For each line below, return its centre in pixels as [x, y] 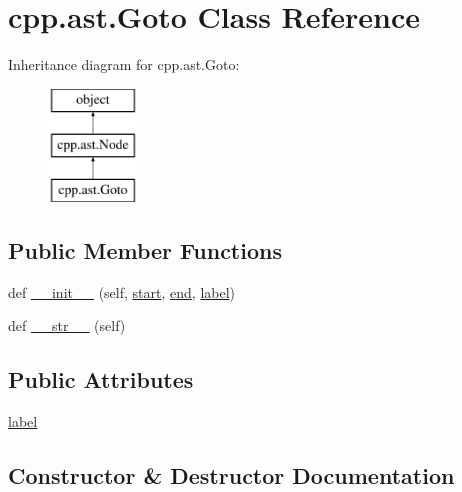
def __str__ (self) [67, 325]
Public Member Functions [145, 250]
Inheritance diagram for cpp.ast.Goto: [124, 64]
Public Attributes [101, 379]
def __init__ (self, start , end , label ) [122, 291]
